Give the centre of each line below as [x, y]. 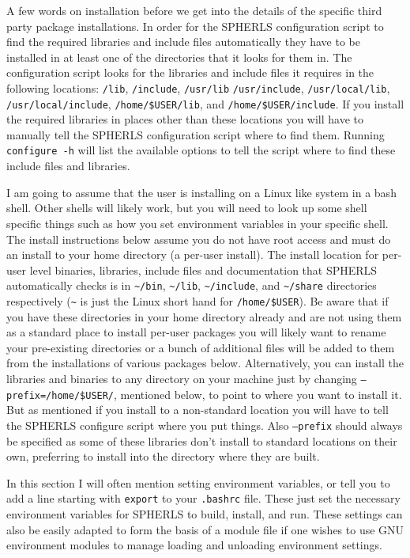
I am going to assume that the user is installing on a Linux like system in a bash [201, 192]
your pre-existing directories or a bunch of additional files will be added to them [201, 347]
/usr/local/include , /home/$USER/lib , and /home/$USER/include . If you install [205, 103]
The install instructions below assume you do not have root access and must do [199, 239]
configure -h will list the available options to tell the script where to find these [201, 150]
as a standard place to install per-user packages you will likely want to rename [196, 332]
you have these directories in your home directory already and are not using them [204, 316]
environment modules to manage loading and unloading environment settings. [194, 545]
